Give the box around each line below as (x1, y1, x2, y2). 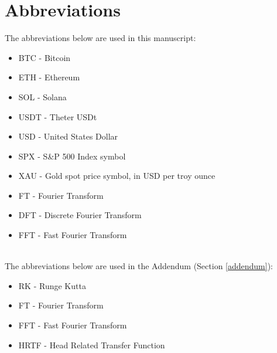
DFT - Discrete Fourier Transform (18, 209, 142, 221)
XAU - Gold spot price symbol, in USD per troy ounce (18, 169, 216, 182)
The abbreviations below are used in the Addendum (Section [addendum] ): (5, 260, 273, 272)
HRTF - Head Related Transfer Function (18, 338, 165, 351)
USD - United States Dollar (18, 130, 118, 142)
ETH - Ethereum (18, 71, 80, 83)
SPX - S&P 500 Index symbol (18, 150, 126, 162)
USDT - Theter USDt (18, 110, 97, 123)
